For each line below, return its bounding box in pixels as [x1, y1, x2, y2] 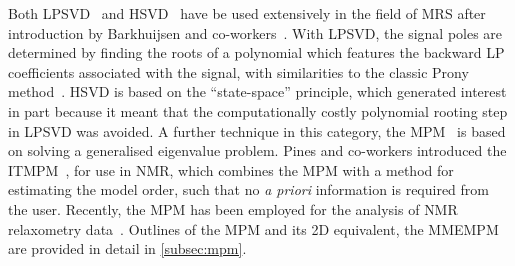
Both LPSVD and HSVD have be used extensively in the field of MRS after [8, 3, 486, 23]
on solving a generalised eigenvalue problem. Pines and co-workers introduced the [8, 140, 507, 161]
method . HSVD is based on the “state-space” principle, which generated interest [8, 81, 507, 102]
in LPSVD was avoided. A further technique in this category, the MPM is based [8, 120, 506, 141]
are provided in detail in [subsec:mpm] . [8, 238, 247, 259]
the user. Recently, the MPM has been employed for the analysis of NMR [8, 198, 458, 219]
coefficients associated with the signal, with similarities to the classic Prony [8, 61, 469, 82]
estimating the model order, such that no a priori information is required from [8, 179, 489, 200]
